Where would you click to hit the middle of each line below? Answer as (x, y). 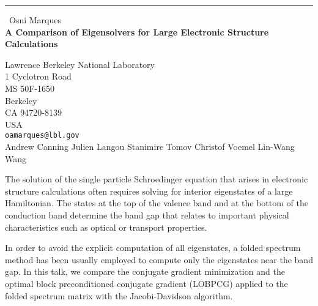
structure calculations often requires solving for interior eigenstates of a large (149, 191)
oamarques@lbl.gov (42, 136)
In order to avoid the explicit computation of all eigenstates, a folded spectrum (153, 248)
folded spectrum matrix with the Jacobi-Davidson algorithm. (119, 295)
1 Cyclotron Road (38, 76)
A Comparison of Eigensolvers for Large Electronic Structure (137, 32)
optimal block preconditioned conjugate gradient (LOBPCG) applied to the (146, 283)
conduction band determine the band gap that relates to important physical (147, 215)
